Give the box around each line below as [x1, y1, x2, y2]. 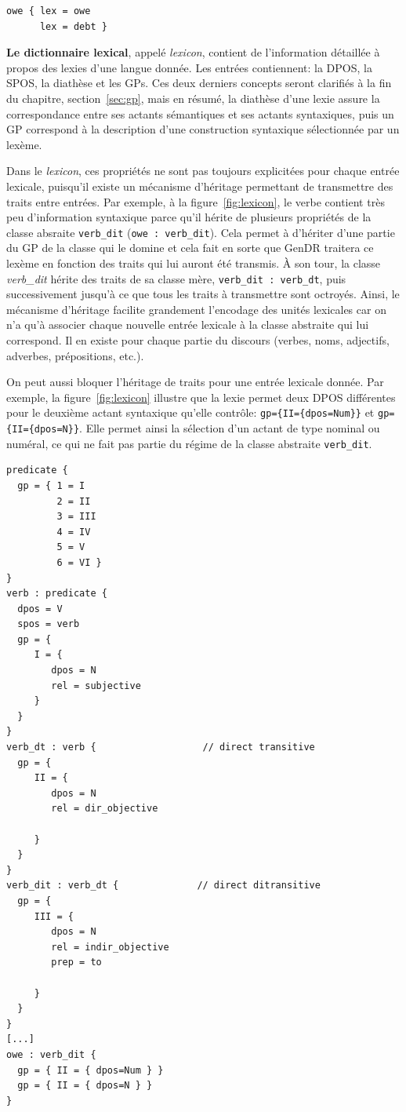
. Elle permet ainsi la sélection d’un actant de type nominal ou [79, 420, 380, 436]
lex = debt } [39, 20, 107, 32]
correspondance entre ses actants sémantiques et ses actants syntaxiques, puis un [6, 105, 394, 122]
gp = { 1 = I [17, 479, 85, 491]
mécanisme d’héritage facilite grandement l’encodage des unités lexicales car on [6, 301, 386, 317]
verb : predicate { [6, 588, 107, 600]
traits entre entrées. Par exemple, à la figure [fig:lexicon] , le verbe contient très [6, 193, 385, 210]
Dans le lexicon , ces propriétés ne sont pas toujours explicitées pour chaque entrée [6, 162, 400, 179]
